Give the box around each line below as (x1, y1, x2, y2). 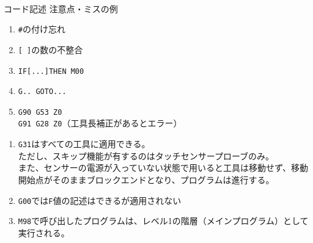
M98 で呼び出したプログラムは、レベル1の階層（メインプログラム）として (18, 214, 309, 227)
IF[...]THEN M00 (18, 67, 84, 76)
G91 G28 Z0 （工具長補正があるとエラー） (18, 117, 182, 129)
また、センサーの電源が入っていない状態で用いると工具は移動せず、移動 (18, 161, 309, 174)
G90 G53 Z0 (18, 107, 62, 117)
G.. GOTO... (18, 87, 67, 96)
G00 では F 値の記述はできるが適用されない (18, 194, 182, 206)
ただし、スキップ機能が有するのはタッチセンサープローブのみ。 (18, 149, 274, 162)
